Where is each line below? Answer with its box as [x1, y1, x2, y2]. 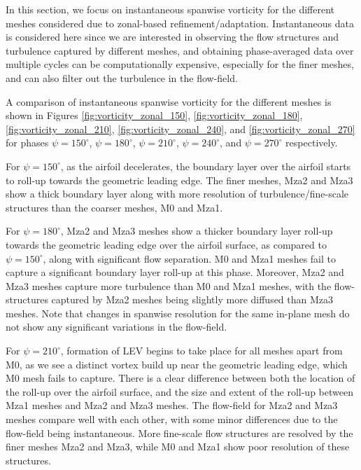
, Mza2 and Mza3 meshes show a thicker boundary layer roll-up [60, 223, 333, 238]
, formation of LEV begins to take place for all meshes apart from [60, 343, 343, 358]
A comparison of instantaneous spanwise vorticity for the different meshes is [6, 94, 332, 109]
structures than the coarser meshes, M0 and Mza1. [6, 200, 223, 214]
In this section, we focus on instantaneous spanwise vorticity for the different [6, 2, 335, 16]
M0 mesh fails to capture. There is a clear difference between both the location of [6, 371, 355, 385]
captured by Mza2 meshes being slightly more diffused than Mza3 [51, 292, 334, 307]
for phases [6, 135, 49, 150]
